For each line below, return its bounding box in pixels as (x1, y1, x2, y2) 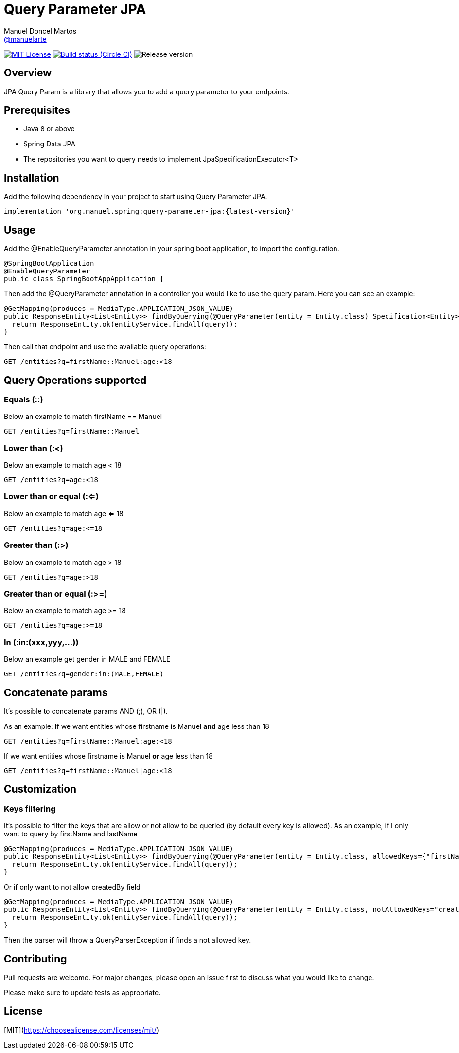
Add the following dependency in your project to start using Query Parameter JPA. (4, 192, 267, 201)
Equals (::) (4, 394, 43, 404)
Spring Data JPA (23, 140, 76, 148)
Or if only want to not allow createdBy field (4, 883, 141, 891)
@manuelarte (4, 35, 47, 43)
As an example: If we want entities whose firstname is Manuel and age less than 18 (4, 722, 269, 730)
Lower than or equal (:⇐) (4, 491, 99, 502)
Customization (4, 783, 77, 796)
